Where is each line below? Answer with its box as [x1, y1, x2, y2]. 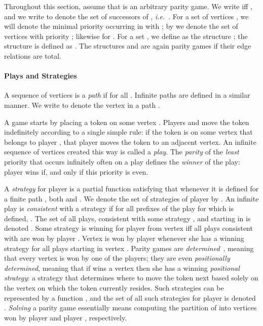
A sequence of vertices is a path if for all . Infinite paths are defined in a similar [4, 90, 250, 100]
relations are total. [4, 50, 61, 61]
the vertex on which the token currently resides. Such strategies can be [4, 282, 224, 293]
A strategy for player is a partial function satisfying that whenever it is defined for [4, 183, 259, 194]
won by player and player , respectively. [4, 312, 127, 322]
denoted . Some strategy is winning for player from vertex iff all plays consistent [4, 223, 253, 233]
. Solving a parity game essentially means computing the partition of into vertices [4, 302, 257, 313]
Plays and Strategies [4, 70, 77, 81]
